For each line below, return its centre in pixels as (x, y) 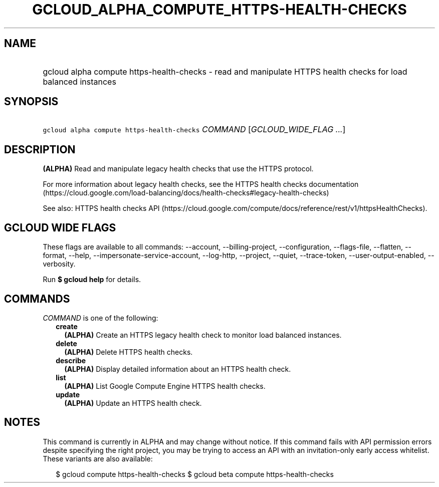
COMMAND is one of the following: (100, 318)
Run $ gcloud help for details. (92, 280)
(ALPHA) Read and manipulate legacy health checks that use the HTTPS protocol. (178, 169)
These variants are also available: (98, 458)
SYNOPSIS (31, 102)
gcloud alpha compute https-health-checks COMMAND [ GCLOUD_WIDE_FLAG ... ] (194, 130)
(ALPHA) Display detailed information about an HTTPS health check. (178, 369)
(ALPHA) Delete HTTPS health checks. (129, 352)
